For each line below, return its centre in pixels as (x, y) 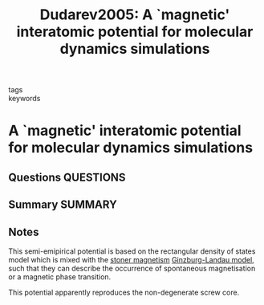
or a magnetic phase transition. (60, 277)
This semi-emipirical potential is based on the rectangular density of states (132, 251)
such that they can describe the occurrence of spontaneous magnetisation (132, 268)
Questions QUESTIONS (67, 177)
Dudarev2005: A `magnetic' (135, 15)
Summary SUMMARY (63, 205)
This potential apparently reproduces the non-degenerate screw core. (124, 292)
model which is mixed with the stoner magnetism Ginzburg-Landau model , (131, 259)
